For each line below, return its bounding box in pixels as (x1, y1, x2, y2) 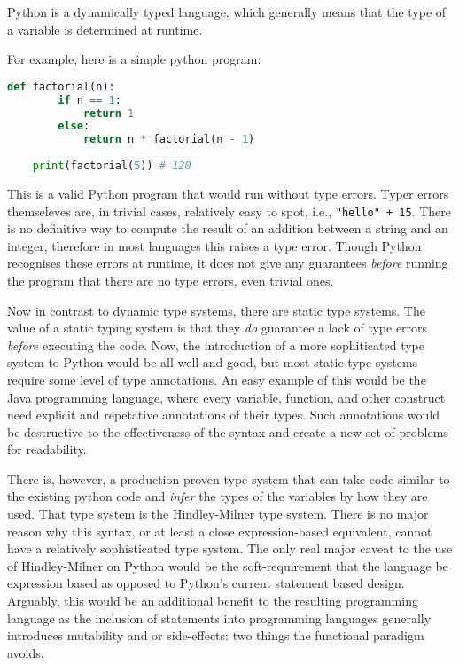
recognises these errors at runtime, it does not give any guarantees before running (7, 254, 448, 272)
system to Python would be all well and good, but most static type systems (7, 353, 418, 372)
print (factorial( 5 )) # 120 (32, 160, 191, 173)
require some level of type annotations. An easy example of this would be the (7, 370, 426, 388)
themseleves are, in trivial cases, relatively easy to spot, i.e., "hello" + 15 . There (7, 201, 452, 220)
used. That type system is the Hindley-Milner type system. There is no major (7, 505, 429, 523)
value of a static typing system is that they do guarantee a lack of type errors (7, 318, 428, 337)
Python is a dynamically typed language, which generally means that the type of (7, 3, 447, 20)
